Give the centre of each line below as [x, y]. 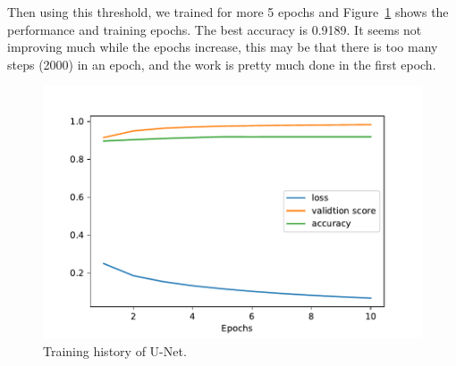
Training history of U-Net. [115, 350]
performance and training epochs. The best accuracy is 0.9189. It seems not [215, 29]
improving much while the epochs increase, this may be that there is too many [223, 47]
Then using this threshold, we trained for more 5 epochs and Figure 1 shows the [228, 12]
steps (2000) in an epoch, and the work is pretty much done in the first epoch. [222, 64]
